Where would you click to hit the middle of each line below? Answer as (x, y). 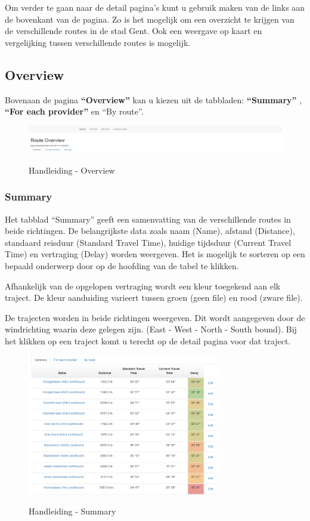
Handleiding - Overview (72, 170)
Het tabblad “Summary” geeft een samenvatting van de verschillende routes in (148, 219)
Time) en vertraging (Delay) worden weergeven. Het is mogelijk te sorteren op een (155, 254)
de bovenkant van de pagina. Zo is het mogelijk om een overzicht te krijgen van (150, 19)
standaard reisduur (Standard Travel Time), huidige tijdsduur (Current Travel (148, 242)
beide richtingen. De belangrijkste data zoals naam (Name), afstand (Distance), (150, 231)
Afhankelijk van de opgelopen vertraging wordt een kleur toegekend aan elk (143, 286)
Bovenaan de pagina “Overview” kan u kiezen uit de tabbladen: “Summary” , (154, 99)
